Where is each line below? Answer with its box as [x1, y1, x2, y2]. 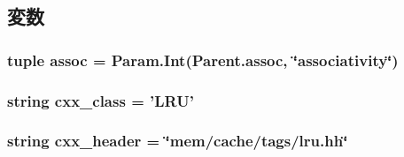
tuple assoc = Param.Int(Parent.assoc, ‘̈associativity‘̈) [7, 49, 399, 71]
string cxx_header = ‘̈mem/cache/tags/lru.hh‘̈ [7, 130, 348, 152]
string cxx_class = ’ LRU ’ [7, 89, 194, 111]
